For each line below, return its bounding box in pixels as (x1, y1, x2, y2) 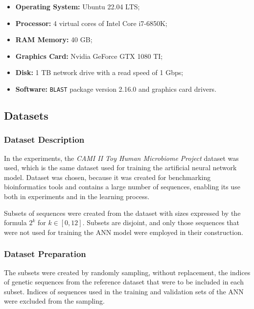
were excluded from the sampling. (4, 296, 105, 306)
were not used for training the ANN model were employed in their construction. (4, 227, 243, 237)
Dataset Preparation (4, 248, 86, 260)
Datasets (4, 108, 48, 123)
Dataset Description (4, 133, 85, 146)
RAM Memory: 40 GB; (15, 34, 92, 45)
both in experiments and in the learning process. (4, 191, 150, 201)
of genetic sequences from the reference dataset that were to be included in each (4, 277, 244, 287)
